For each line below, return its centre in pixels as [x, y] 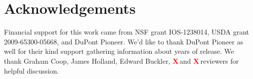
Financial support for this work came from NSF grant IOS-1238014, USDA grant [127, 32]
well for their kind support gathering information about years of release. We [119, 51]
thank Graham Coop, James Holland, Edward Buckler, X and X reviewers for [121, 60]
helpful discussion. [32, 70]
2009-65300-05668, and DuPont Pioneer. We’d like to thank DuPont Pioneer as [124, 41]
